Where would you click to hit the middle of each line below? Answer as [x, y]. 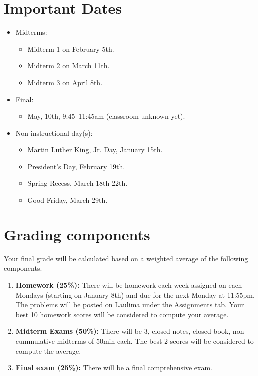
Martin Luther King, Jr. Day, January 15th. [95, 149]
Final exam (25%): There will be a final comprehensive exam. [114, 368]
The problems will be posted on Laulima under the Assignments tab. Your [130, 305]
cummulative [35, 341]
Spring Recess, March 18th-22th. [78, 183]
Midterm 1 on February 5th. [71, 48]
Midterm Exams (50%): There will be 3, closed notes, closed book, [123, 331]
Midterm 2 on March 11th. [69, 65]
